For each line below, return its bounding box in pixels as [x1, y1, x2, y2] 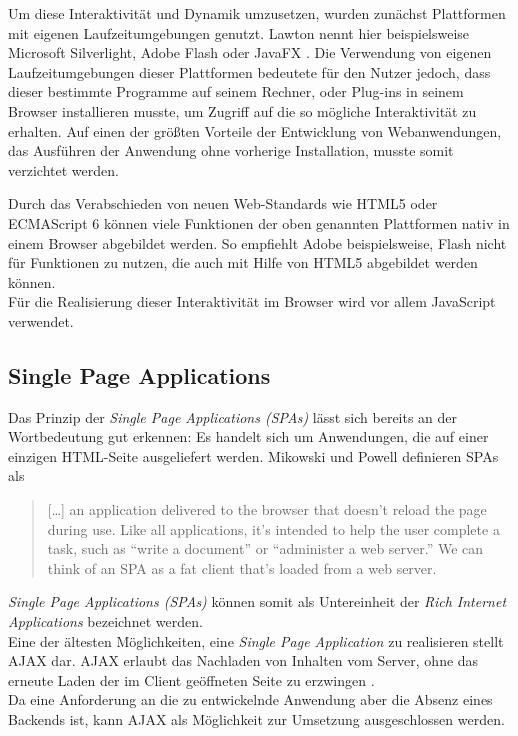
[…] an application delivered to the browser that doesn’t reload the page [47, 499, 487, 520]
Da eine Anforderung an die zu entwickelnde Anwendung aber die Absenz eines [8, 689, 493, 710]
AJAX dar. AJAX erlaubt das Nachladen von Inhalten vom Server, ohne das [8, 650, 479, 671]
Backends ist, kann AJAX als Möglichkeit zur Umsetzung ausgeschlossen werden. [8, 709, 505, 730]
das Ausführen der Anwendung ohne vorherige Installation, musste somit [8, 140, 454, 161]
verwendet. [8, 310, 74, 331]
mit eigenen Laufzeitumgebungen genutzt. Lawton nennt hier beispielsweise [8, 22, 470, 43]
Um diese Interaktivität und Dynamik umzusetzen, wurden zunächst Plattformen [8, 3, 506, 23]
